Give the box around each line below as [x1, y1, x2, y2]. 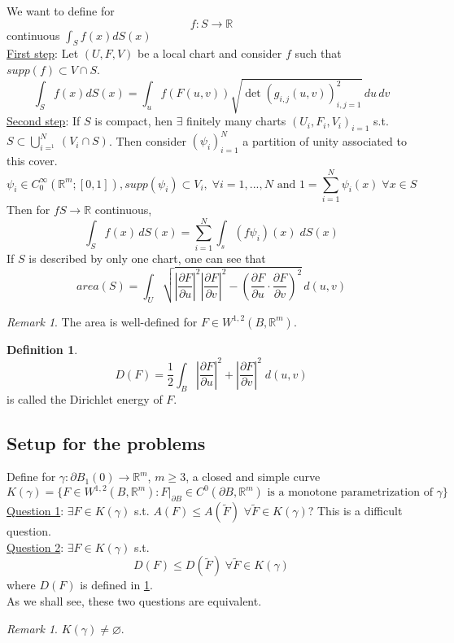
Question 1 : [7, 502, 64, 519]
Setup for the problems [7, 430, 206, 455]
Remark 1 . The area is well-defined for [7, 313, 198, 330]
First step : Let [7, 45, 79, 62]
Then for [7, 200, 50, 217]
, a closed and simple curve [186, 468, 321, 485]
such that [295, 45, 342, 62]
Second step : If [7, 112, 81, 129]
